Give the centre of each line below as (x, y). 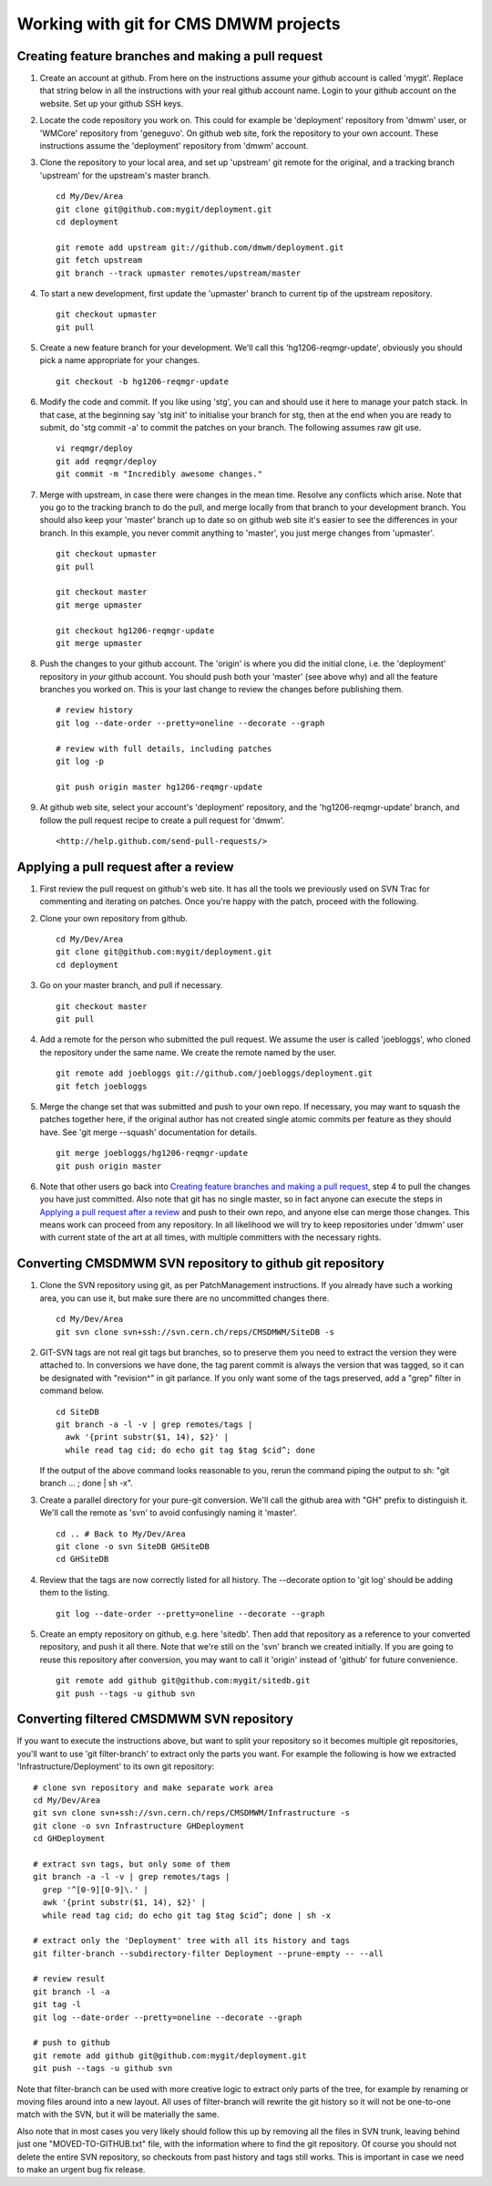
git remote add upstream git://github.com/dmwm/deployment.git (200, 247)
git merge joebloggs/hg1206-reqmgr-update (152, 1153)
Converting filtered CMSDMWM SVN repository (155, 1719)
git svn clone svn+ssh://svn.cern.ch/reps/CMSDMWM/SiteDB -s (195, 1332)
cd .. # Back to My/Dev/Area (121, 1534)
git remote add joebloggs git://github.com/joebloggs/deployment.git (215, 1073)
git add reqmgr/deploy (107, 461)
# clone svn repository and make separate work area (153, 1787)
